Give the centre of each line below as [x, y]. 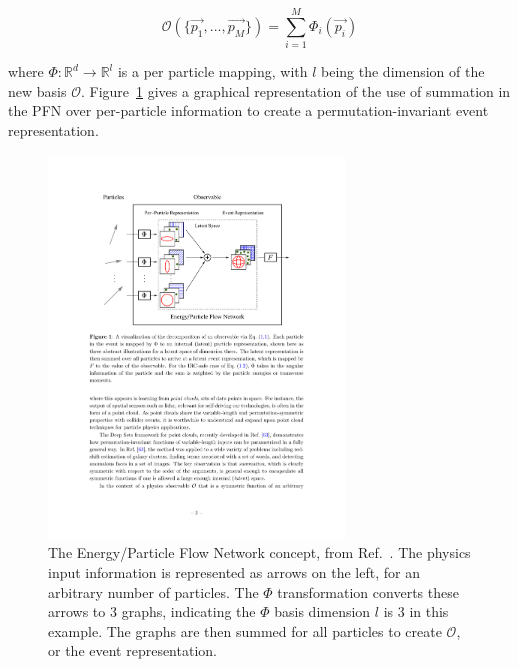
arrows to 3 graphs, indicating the [152, 611]
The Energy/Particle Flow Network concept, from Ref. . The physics [259, 552]
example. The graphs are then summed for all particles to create [245, 630]
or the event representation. [132, 650]
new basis [37, 90]
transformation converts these [368, 591]
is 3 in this [416, 611]
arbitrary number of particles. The [153, 591]
